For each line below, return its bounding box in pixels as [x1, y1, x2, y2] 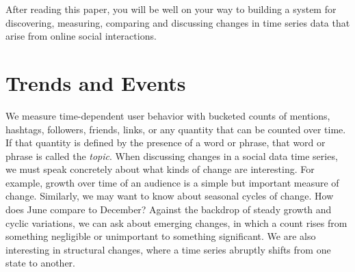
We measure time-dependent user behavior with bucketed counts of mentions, [5, 108, 330, 122]
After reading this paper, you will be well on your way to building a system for [5, 2, 337, 16]
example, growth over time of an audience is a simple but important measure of [5, 175, 339, 189]
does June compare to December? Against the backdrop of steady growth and [5, 202, 332, 217]
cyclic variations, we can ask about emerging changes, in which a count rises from [5, 215, 347, 230]
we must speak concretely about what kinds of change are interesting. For [5, 162, 315, 176]
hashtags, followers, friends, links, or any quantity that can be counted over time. [5, 122, 346, 136]
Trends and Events [5, 68, 186, 96]
